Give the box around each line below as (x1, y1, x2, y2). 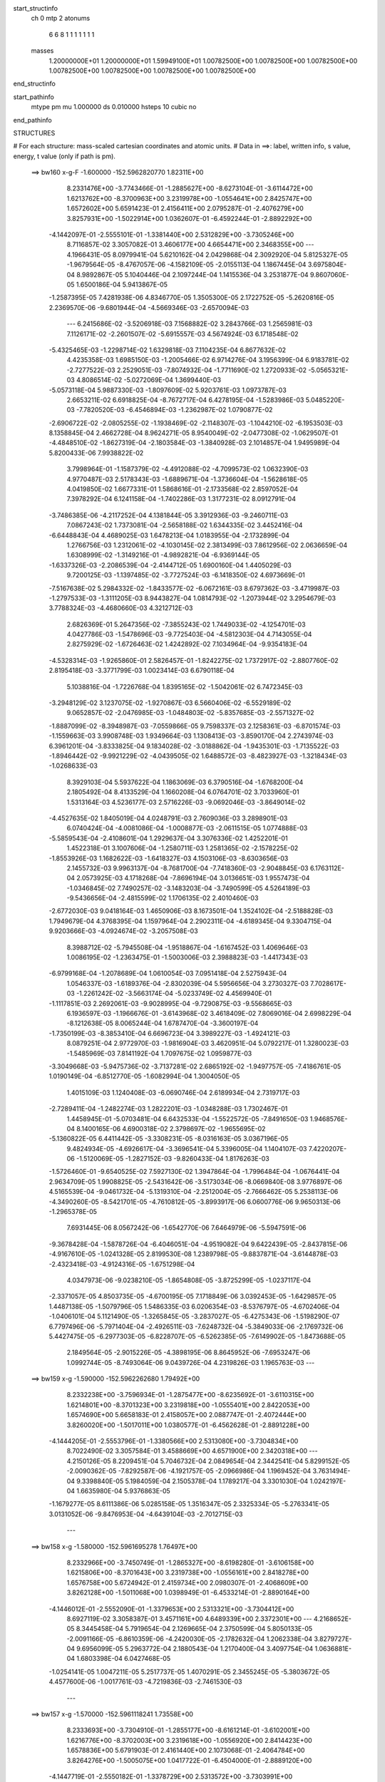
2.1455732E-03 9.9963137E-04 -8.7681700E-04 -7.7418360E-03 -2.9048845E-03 (66, 863, 309, 872)
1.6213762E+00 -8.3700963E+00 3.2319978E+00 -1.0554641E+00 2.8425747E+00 (66, 194, 312, 202)
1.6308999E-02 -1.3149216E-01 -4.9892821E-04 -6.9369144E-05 (66, 551, 260, 560)
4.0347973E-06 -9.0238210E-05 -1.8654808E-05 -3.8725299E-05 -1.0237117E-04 (66, 1276, 312, 1284)
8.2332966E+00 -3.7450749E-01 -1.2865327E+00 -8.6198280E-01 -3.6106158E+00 (66, 1558, 314, 1567)
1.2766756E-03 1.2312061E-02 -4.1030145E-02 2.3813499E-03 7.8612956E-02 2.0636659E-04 (66, 540, 348, 549)
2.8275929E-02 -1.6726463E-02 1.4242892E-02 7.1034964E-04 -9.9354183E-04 (66, 640, 308, 649)
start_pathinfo (13, 93, 55, 101)
